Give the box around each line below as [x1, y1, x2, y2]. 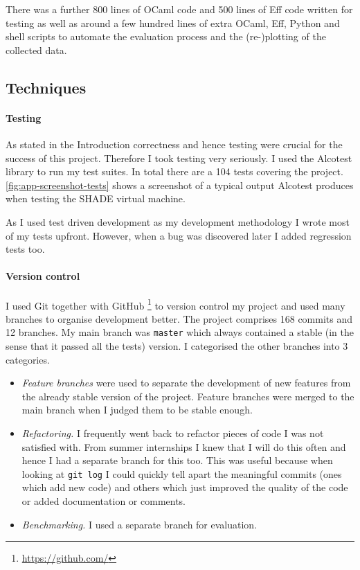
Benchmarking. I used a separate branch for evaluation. [21, 517, 258, 531]
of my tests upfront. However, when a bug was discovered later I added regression [6, 228, 352, 242]
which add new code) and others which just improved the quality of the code [21, 480, 348, 495]
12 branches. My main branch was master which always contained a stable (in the [6, 325, 354, 339]
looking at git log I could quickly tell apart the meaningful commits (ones [21, 466, 342, 481]
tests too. [6, 242, 45, 256]
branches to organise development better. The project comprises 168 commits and [6, 311, 353, 326]
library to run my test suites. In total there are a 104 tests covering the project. [6, 164, 343, 179]
